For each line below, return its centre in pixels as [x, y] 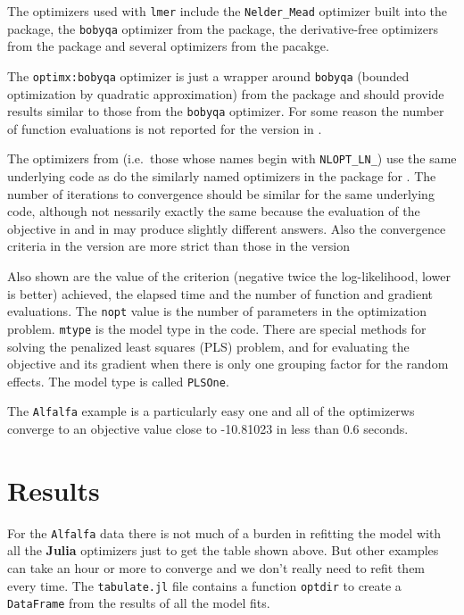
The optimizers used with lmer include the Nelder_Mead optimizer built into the [228, 11]
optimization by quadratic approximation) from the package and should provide [226, 93]
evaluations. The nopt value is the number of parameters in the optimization [217, 311]
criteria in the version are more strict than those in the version [179, 246]
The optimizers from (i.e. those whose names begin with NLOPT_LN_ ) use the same [232, 158]
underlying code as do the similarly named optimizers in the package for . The [222, 176]
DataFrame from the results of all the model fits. [139, 603]
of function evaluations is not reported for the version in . [165, 128]
